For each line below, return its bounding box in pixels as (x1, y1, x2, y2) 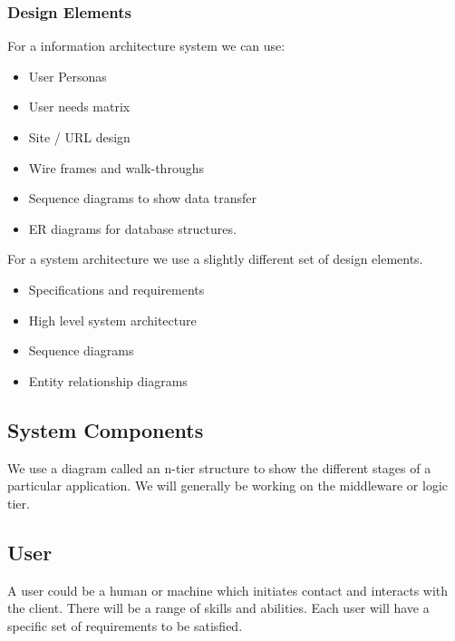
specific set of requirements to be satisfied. (7, 616, 243, 635)
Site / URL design (28, 128, 131, 146)
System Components (7, 415, 204, 443)
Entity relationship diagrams (28, 371, 188, 390)
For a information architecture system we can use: (7, 36, 286, 55)
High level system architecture (28, 310, 197, 329)
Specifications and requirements (28, 279, 205, 298)
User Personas (28, 66, 107, 85)
